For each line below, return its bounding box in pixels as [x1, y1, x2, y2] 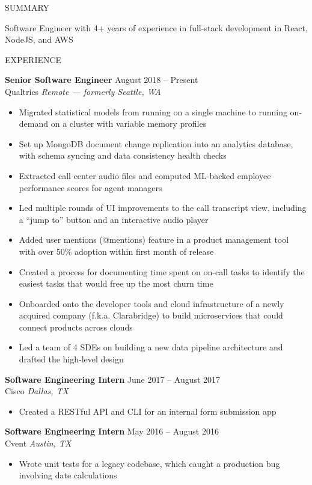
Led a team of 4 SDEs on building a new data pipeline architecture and [19, 341, 283, 353]
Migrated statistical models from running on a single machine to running [19, 105, 287, 118]
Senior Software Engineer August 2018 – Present [5, 73, 198, 86]
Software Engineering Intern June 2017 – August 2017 [5, 373, 221, 385]
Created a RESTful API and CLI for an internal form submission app [19, 404, 277, 417]
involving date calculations [19, 469, 117, 481]
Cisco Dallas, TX [5, 385, 69, 397]
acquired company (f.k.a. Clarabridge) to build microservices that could [19, 309, 283, 322]
